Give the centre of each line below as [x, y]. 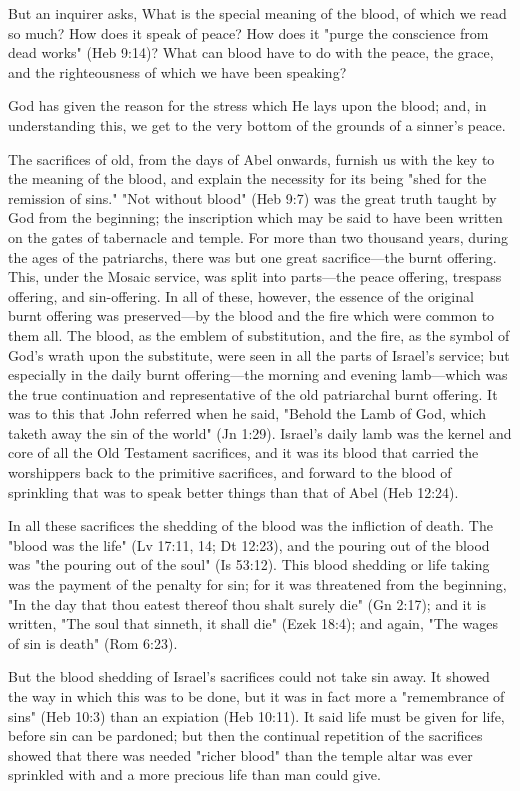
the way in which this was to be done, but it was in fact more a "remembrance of [256, 696]
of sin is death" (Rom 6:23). [93, 642]
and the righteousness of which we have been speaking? [177, 71]
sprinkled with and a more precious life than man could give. [194, 774]
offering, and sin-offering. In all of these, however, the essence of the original [241, 295]
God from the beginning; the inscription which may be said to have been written [255, 217]
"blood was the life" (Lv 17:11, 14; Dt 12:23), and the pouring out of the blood [249, 544]
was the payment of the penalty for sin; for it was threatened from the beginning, [257, 584]
